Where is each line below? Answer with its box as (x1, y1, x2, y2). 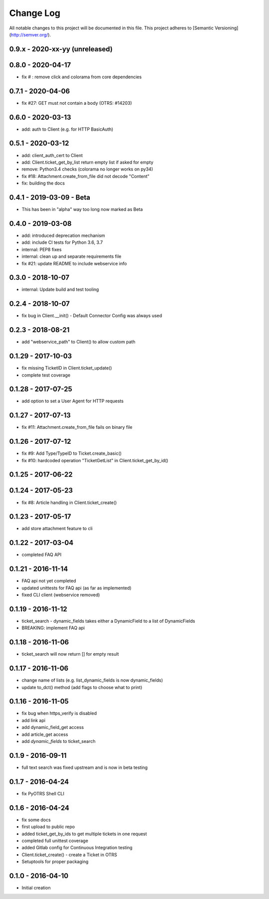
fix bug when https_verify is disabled (21, 711, 97, 717)
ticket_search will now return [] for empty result (21, 651, 119, 657)
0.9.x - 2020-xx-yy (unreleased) (9, 45, 113, 53)
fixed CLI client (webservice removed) (21, 592, 100, 598)
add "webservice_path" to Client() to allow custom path (21, 339, 135, 345)
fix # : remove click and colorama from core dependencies (21, 74, 142, 80)
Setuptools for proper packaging (21, 859, 89, 865)
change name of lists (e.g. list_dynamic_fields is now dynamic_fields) (21, 677, 163, 683)
